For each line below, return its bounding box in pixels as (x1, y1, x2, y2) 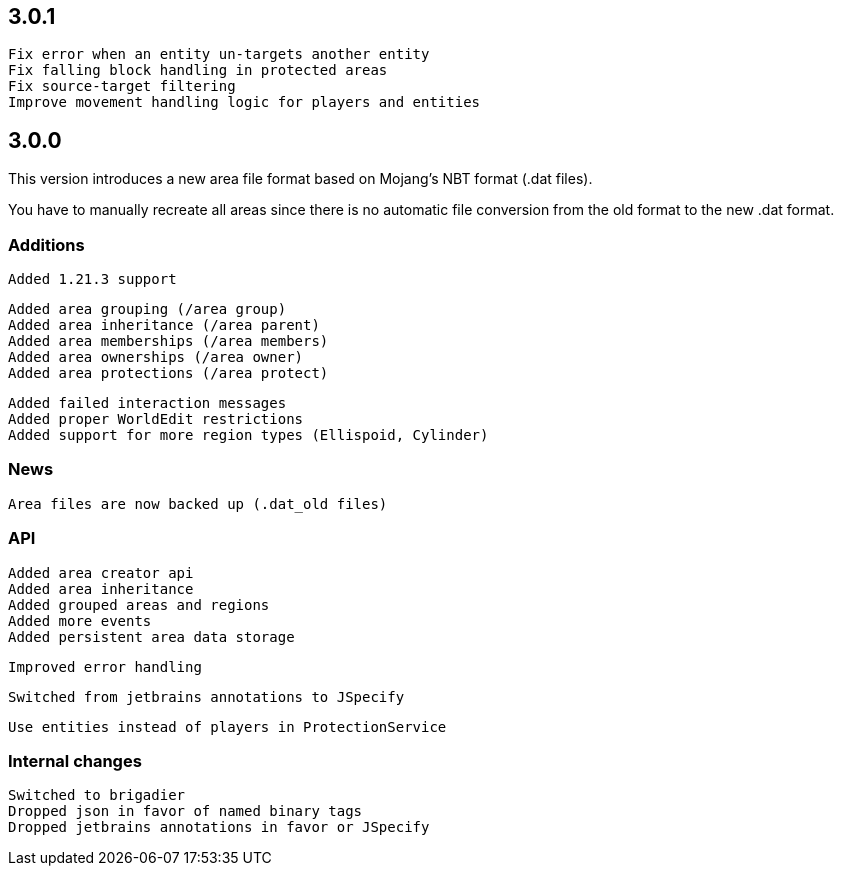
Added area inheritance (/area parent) (8, 317, 320, 334)
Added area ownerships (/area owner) (8, 349, 304, 366)
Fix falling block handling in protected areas (8, 62, 388, 79)
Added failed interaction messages (8, 395, 287, 412)
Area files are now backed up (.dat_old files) (8, 495, 388, 512)
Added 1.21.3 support (8, 271, 177, 288)
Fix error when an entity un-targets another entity (8, 46, 430, 63)
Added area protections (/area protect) (8, 365, 329, 382)
